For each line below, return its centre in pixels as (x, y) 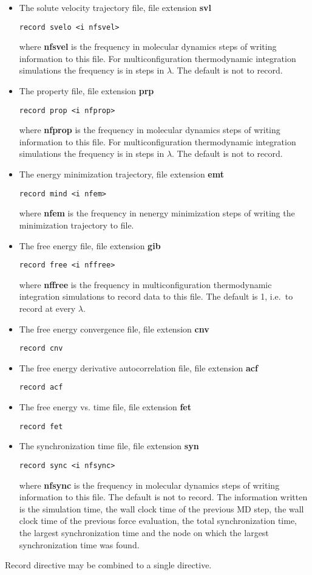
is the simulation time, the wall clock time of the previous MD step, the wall (161, 508)
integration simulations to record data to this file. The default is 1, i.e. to (156, 296)
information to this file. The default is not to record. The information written (163, 497)
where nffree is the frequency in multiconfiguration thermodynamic (145, 284)
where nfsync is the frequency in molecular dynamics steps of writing (149, 485)
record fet (41, 426)
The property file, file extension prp (86, 91)
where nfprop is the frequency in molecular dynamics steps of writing (150, 130)
